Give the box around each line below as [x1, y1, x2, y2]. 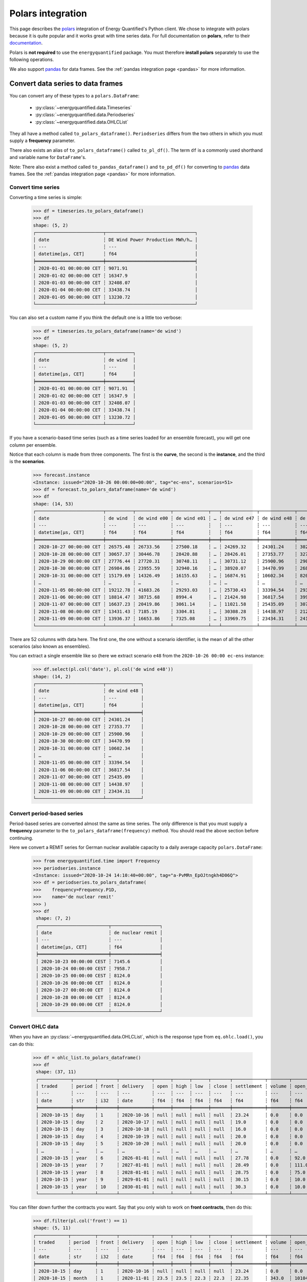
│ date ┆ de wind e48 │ [33, 688, 144, 694]
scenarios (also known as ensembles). [9, 643, 91, 649]
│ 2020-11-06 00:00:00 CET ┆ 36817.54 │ [33, 767, 144, 773]
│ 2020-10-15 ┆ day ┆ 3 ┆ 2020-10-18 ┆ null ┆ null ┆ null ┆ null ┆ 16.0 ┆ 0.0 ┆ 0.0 [36, 1126, 303, 1132]
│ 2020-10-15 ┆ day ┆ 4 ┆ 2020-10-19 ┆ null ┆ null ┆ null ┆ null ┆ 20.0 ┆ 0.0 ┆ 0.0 [36, 1133, 303, 1139]
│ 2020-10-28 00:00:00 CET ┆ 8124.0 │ [36, 994, 163, 1000]
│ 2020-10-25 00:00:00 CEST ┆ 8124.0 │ [36, 973, 163, 979]
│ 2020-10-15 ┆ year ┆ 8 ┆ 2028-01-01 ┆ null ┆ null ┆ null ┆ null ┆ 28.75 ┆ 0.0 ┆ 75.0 [36, 1169, 305, 1175]
